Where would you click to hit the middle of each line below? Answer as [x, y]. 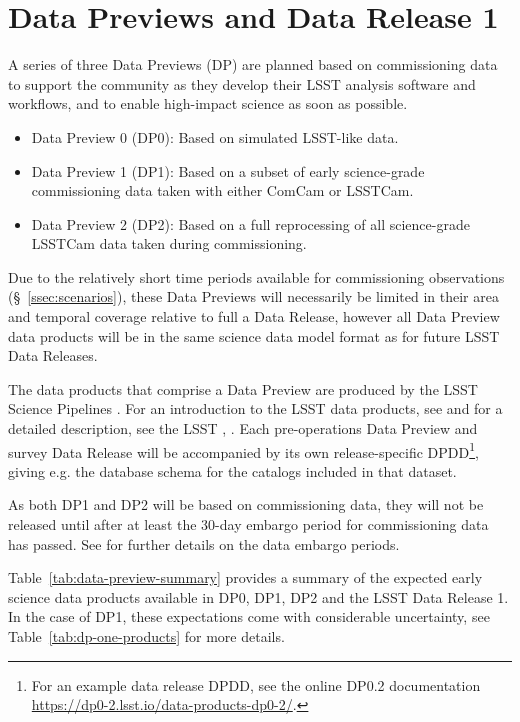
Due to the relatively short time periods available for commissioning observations [256, 276]
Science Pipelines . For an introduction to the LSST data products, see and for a [255, 408]
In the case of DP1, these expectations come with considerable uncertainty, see [249, 616]
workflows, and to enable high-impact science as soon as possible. [208, 103]
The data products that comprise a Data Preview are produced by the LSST [243, 388]
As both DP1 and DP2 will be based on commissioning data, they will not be [246, 504]
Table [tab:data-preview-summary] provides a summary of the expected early [245, 577]
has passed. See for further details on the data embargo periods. [204, 543]
